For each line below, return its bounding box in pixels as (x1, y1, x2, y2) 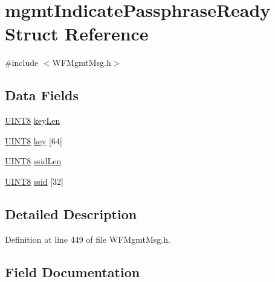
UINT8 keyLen (5, 114, 60, 127)
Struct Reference (5, 21, 149, 46)
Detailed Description (5, 204, 137, 223)
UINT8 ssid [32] (5, 175, 64, 187)
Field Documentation (5, 262, 140, 281)
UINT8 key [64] (5, 134, 62, 147)
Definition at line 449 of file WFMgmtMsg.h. (5, 232, 170, 245)
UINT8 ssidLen (5, 155, 62, 167)
